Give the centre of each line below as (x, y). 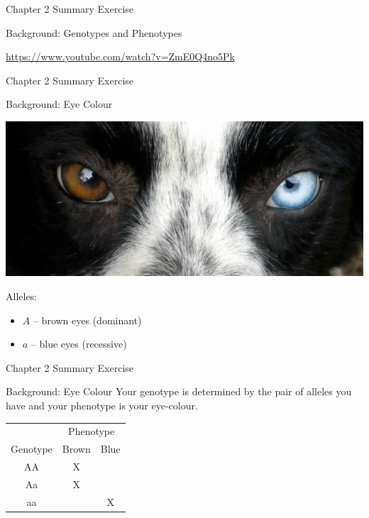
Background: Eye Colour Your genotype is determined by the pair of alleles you (179, 391)
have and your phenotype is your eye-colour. (102, 405)
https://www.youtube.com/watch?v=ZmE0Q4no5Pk (120, 56)
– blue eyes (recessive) (79, 344)
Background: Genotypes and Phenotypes (94, 32)
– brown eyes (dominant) (87, 320)
